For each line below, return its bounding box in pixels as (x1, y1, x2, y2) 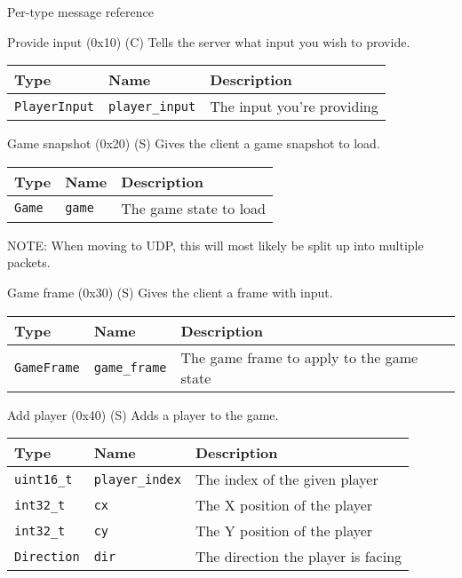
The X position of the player (195, 495, 373, 516)
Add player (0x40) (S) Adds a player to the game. (7, 405, 279, 424)
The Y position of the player (195, 520, 373, 542)
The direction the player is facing (195, 546, 402, 567)
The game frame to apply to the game (180, 346, 418, 368)
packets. (7, 253, 51, 272)
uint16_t (14, 471, 73, 487)
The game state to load (121, 197, 267, 218)
